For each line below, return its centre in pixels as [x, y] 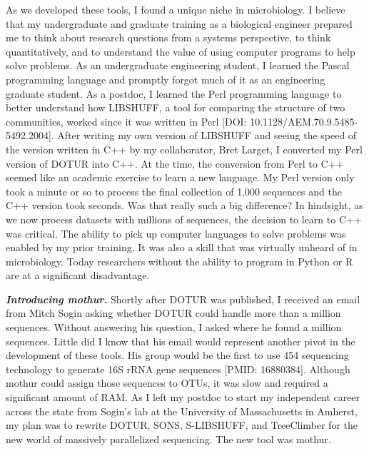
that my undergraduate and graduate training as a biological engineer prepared [179, 23]
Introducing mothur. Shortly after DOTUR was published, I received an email [183, 299]
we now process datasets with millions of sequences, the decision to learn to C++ [184, 219]
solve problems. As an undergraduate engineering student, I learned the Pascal [178, 65]
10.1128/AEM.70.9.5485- [304, 121]
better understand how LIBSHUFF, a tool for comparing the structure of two [176, 107]
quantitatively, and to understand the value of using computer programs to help [181, 51]
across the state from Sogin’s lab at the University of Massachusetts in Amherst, [182, 411]
